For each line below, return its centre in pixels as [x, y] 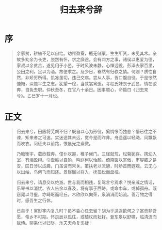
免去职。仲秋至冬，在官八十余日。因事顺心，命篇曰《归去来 [89, 90]
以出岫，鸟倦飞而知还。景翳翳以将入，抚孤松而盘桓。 [70, 172]
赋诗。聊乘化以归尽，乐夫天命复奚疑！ [55, 223]
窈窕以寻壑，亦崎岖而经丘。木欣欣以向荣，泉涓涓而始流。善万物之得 [84, 194]
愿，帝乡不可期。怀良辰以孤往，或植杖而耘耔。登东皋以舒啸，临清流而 [87, 216]
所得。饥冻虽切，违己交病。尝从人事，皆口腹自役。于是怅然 [97, 77]
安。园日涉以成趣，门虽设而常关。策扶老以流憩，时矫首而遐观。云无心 [87, 166]
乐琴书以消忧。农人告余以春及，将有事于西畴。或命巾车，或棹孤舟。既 [87, 188]
